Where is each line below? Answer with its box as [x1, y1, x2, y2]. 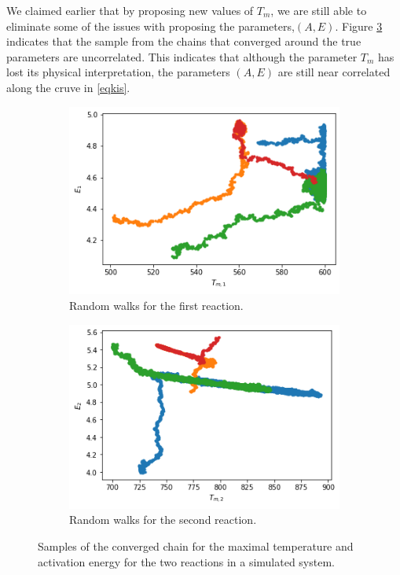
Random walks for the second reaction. [69, 511, 257, 528]
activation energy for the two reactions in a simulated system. [38, 553, 335, 569]
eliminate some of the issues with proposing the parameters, [6, 17, 295, 34]
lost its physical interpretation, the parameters [6, 64, 230, 80]
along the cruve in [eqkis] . [6, 79, 130, 95]
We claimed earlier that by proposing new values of [6, 2, 254, 18]
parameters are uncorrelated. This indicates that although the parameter [6, 48, 358, 65]
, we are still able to [270, 2, 367, 18]
